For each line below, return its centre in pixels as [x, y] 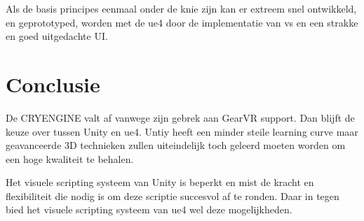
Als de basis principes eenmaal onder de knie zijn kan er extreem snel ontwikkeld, [181, 8]
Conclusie [53, 84]
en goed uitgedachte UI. [57, 36]
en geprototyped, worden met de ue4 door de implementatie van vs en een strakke [182, 22]
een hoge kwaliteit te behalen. [70, 158]
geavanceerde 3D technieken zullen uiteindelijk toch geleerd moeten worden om [176, 145]
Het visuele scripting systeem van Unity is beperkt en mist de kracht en [160, 182]
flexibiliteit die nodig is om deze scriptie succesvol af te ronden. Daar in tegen [173, 195]
